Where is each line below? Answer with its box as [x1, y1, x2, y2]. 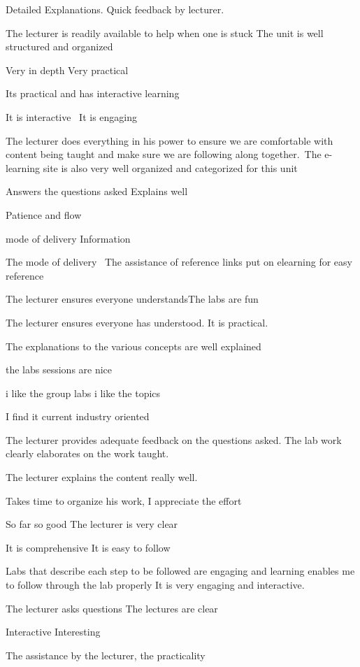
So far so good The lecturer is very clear [6, 517, 178, 531]
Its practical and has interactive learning [6, 86, 180, 101]
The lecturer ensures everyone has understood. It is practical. [6, 315, 268, 329]
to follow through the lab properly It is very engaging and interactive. [6, 578, 305, 592]
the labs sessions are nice [6, 362, 113, 377]
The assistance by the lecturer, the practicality [6, 647, 206, 662]
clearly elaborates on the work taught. [6, 446, 169, 461]
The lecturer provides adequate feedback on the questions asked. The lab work [6, 432, 342, 447]
